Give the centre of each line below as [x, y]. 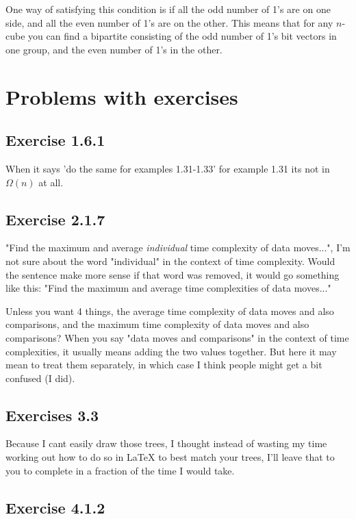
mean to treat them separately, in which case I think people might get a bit [164, 365]
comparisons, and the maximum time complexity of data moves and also [157, 324]
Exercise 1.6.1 [55, 140]
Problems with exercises [122, 96]
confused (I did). [40, 378]
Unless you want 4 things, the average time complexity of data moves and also [170, 311]
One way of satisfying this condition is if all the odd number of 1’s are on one [168, 9]
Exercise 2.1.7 [55, 219]
